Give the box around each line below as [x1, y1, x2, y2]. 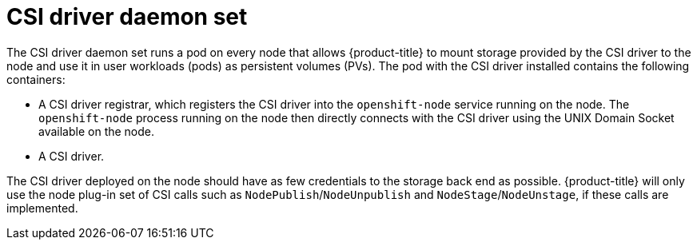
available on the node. [38, 124, 155, 138]
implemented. [6, 200, 78, 215]
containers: [6, 72, 66, 86]
